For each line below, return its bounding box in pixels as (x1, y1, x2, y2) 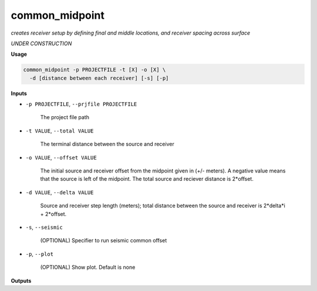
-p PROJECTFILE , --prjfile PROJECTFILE (25, 100, 137, 108)
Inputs (11, 90, 28, 97)
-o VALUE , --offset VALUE (25, 154, 97, 161)
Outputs (11, 277, 32, 284)
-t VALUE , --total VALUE (25, 127, 94, 134)
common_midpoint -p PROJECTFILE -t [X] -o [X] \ (23, 66, 166, 73)
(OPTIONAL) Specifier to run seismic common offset (40, 237, 167, 244)
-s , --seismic (25, 224, 63, 231)
